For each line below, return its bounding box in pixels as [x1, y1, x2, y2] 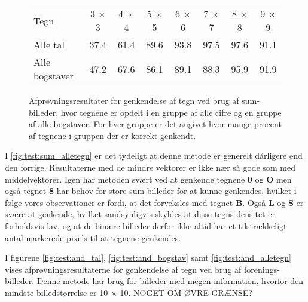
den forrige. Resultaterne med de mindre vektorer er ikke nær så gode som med [5, 161, 296, 173]
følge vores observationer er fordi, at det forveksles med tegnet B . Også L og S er [5, 196, 304, 208]
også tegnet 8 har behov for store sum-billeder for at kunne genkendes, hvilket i [5, 184, 297, 197]
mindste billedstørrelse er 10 [5, 286, 108, 298]
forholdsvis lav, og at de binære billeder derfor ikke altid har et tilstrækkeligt [5, 219, 287, 232]
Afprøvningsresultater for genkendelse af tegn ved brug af [29, 94, 239, 106]
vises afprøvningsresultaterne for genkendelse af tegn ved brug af [5, 263, 242, 275]
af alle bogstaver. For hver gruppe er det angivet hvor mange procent [29, 118, 282, 130]
